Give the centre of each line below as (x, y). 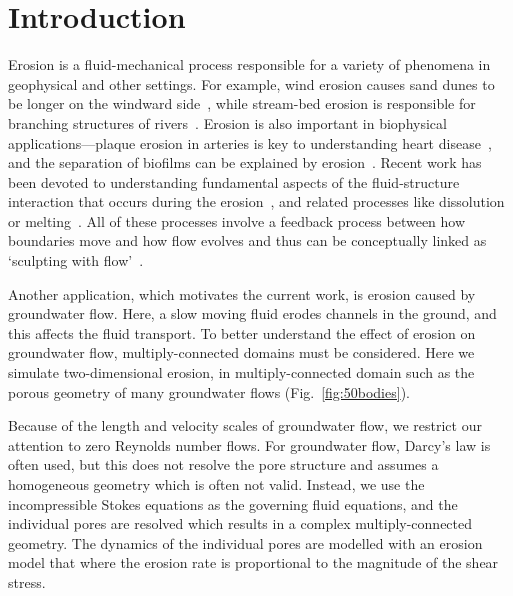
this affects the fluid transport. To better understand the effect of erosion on (242, 332)
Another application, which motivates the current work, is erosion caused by (242, 293)
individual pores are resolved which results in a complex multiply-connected (240, 523)
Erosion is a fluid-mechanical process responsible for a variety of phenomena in (249, 64)
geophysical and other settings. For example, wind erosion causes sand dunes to (251, 83)
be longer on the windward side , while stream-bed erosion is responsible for (242, 103)
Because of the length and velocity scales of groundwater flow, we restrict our (245, 425)
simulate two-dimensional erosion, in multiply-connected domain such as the (241, 372)
